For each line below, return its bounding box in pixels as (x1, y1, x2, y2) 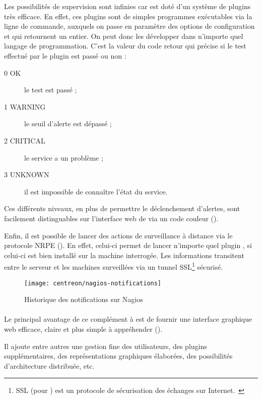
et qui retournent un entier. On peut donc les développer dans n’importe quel (4, 30, 243, 41)
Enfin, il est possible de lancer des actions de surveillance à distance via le (4, 230, 233, 240)
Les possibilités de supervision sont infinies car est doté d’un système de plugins (4, 1, 251, 11)
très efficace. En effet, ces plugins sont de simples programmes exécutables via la (4, 11, 252, 21)
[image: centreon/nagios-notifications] (24, 279, 162, 287)
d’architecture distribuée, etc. (4, 360, 95, 371)
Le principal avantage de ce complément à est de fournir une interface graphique (4, 314, 252, 324)
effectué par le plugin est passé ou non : (4, 50, 126, 61)
